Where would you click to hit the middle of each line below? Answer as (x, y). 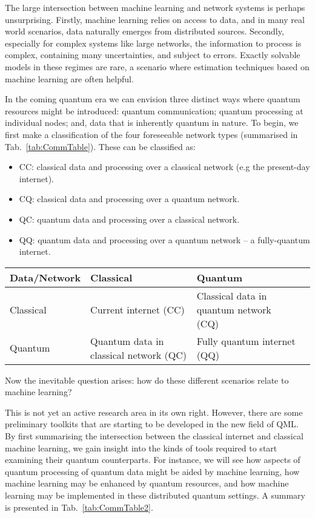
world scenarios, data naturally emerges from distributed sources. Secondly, (144, 31)
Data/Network (45, 277)
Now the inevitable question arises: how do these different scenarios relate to (147, 380)
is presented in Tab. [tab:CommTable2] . (79, 507)
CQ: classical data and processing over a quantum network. (129, 199)
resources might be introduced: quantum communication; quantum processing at (154, 110)
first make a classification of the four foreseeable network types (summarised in (151, 134)
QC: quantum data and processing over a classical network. (129, 219)
